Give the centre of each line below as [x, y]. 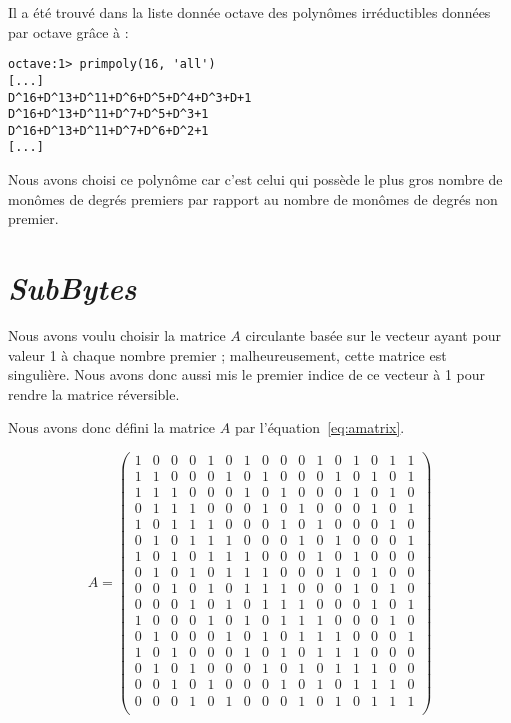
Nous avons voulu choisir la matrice [117, 335]
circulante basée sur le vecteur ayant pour [373, 335]
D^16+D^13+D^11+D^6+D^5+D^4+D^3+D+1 [130, 97]
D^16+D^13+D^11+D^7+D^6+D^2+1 [108, 130]
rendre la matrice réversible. [94, 393]
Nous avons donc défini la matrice [112, 427]
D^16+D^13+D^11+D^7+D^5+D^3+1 [108, 114]
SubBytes [72, 288]
